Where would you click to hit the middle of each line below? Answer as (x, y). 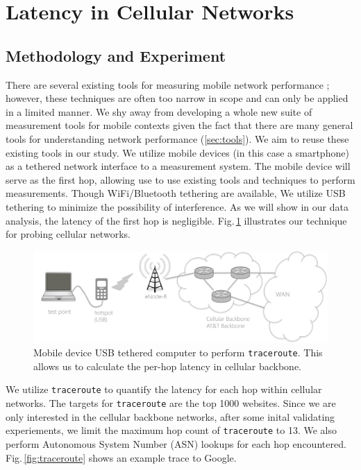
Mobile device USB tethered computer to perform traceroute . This (178, 352)
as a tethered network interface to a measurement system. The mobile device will (178, 166)
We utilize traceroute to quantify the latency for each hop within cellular (164, 389)
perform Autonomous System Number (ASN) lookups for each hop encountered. (176, 444)
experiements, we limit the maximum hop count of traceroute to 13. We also (171, 430)
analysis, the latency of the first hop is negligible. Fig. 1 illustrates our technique (176, 220)
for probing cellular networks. (68, 234)
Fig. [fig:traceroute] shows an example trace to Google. (121, 457)
